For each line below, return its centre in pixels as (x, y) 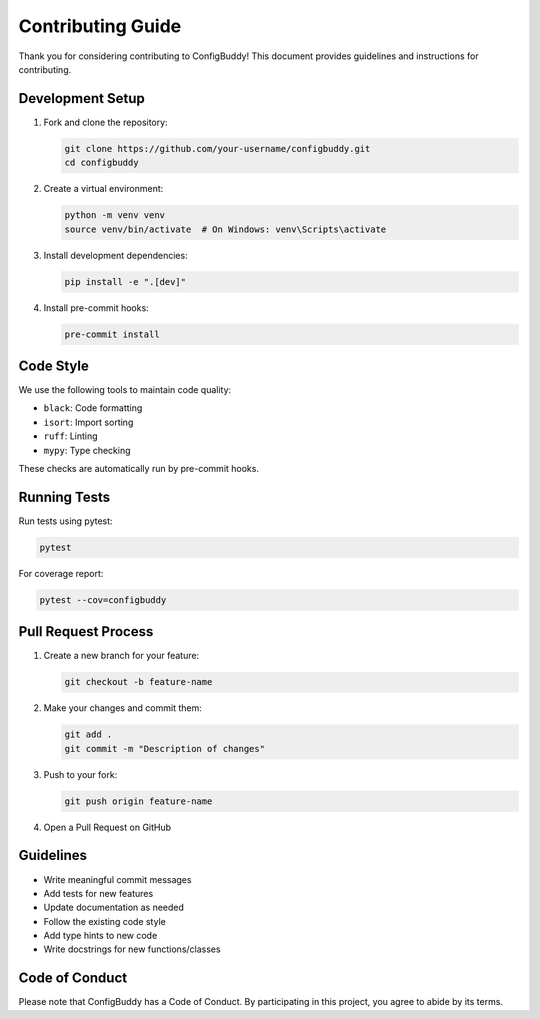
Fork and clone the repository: (106, 122)
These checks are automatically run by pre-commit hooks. (139, 468)
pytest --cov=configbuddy (103, 599)
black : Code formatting (93, 408)
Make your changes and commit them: (122, 708)
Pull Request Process (86, 631)
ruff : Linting (71, 436)
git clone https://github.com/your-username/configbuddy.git (217, 148)
